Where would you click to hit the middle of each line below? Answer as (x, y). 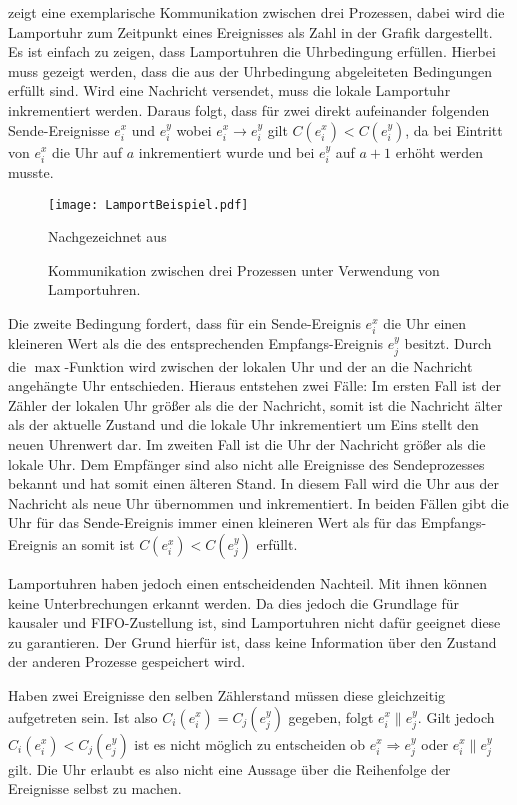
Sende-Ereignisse (59, 129)
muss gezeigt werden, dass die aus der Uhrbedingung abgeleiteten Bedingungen (250, 70)
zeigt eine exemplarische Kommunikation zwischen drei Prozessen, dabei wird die (256, 12)
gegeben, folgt (331, 716)
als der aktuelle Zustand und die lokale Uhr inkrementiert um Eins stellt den (243, 424)
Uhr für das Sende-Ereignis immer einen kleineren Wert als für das (212, 522)
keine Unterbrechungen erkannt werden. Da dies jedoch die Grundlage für (233, 602)
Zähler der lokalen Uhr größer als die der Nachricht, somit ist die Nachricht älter (255, 404)
